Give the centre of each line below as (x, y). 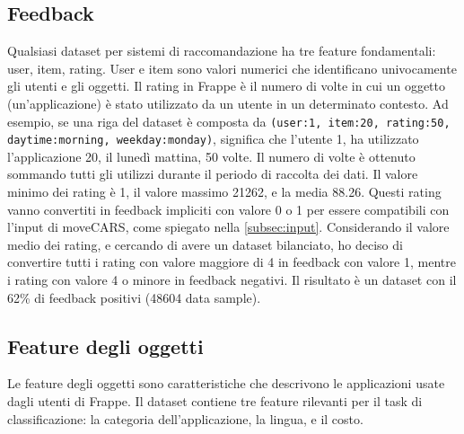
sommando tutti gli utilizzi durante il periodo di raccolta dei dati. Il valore (213, 174)
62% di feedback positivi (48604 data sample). (134, 297)
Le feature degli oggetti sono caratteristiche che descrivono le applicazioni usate (226, 383)
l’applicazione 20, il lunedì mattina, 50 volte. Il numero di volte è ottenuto (211, 156)
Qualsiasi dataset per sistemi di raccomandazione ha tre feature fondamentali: (222, 51)
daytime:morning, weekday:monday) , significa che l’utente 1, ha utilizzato (213, 139)
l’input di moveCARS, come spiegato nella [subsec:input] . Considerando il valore (228, 227)
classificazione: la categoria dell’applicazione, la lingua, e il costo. (185, 418)
